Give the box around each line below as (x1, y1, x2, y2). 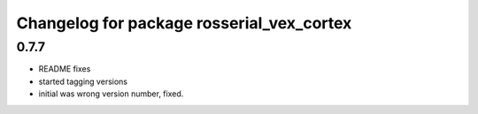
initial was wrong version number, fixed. (38, 88, 184, 99)
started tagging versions (38, 76, 128, 87)
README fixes (38, 64, 91, 74)
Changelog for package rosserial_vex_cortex (16, 13, 352, 33)
